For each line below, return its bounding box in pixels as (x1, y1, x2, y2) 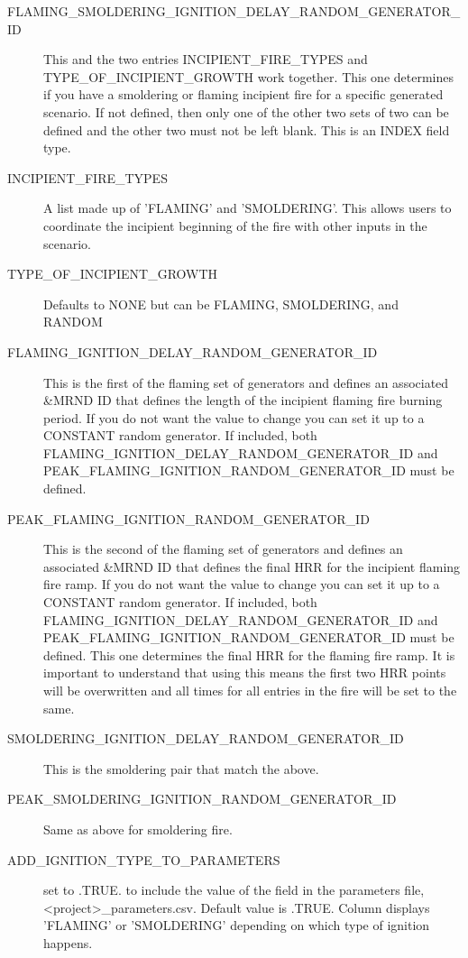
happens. (43, 933, 93, 952)
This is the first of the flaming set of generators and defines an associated (43, 373, 449, 391)
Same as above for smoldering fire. (43, 819, 233, 838)
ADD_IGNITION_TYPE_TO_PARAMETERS (7, 850, 280, 869)
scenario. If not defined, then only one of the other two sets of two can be (43, 102, 449, 121)
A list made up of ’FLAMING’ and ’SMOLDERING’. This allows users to (43, 198, 452, 217)
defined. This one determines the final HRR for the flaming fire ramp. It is (43, 645, 455, 664)
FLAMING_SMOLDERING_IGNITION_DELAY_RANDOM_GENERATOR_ (7, 2, 461, 20)
